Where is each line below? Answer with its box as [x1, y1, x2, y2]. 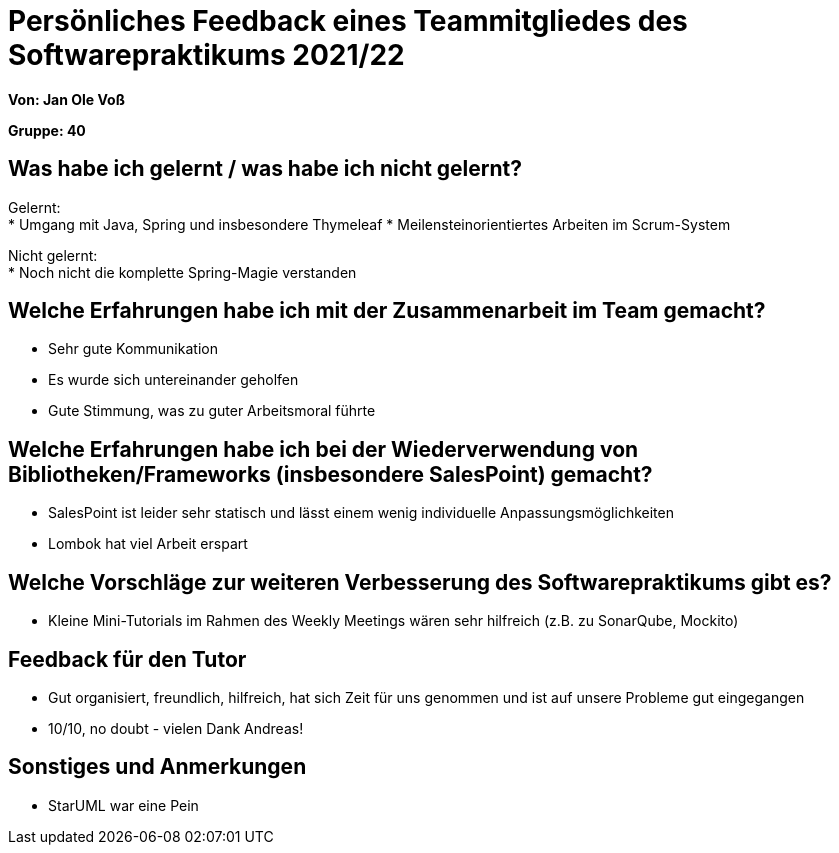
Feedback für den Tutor [8, 646, 247, 672]
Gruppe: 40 [8, 121, 86, 139]
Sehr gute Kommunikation [48, 340, 218, 358]
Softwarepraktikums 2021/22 [8, 38, 405, 72]
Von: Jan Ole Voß [8, 90, 125, 108]
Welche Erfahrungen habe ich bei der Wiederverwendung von [8, 436, 639, 462]
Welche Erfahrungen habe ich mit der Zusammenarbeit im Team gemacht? [8, 298, 766, 324]
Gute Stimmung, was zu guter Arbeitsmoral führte [48, 402, 376, 420]
